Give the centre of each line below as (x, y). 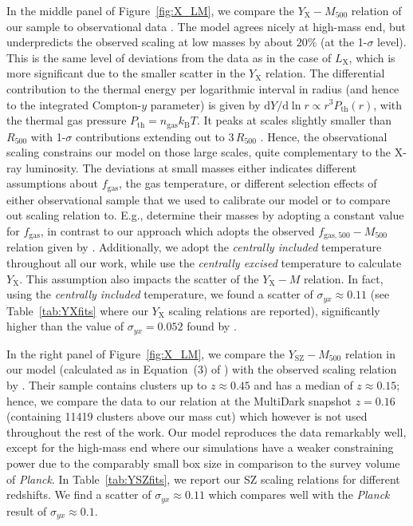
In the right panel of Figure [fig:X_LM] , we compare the (146, 353)
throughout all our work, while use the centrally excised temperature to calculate (204, 263)
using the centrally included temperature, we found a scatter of (160, 294)
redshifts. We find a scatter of (79, 494)
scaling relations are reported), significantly (274, 310)
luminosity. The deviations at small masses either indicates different (191, 167)
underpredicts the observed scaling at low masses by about (150, 42)
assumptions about (52, 183)
